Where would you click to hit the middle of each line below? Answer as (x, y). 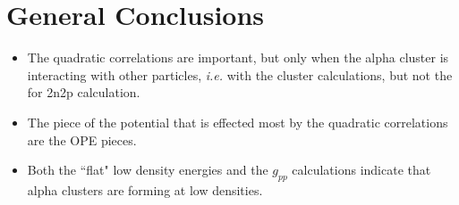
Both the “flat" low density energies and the (148, 170)
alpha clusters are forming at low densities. (145, 189)
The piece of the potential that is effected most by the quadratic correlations (238, 122)
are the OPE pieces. (82, 139)
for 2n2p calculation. (84, 92)
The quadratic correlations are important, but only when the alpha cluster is (238, 57)
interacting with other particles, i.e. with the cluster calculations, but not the (240, 74)
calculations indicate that (361, 170)
